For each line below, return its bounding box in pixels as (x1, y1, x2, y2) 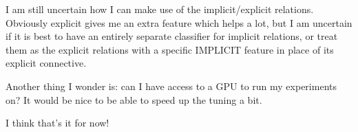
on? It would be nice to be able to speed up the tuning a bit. (6, 92, 262, 107)
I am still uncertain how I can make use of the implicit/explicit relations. (6, 2, 314, 16)
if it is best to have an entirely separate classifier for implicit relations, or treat (6, 29, 338, 43)
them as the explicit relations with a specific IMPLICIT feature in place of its (6, 42, 334, 56)
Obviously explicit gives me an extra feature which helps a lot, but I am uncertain (6, 15, 352, 30)
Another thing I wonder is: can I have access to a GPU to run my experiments (6, 78, 337, 93)
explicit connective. (6, 56, 87, 70)
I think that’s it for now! (6, 115, 109, 130)
